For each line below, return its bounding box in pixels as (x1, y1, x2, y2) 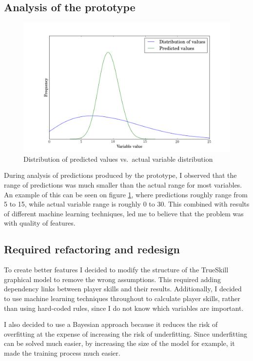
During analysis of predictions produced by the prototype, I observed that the (4, 170, 237, 180)
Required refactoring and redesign (4, 242, 180, 257)
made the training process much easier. (4, 347, 120, 358)
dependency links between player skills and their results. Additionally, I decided (4, 284, 242, 294)
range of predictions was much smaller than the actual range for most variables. (4, 179, 242, 190)
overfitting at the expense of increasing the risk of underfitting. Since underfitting (4, 328, 248, 339)
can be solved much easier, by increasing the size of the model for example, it (4, 338, 235, 348)
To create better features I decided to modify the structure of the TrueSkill (4, 265, 229, 275)
